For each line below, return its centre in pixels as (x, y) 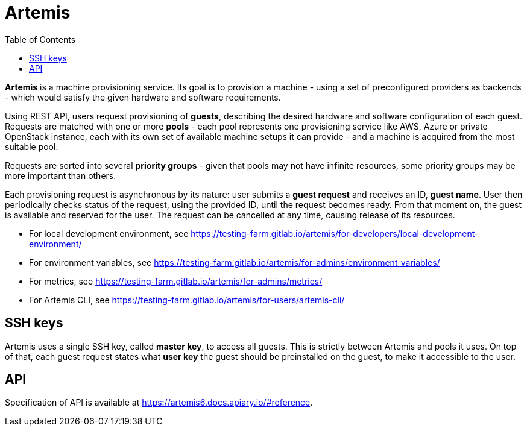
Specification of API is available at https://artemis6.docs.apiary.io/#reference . (159, 403)
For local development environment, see (109, 233)
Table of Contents (40, 39)
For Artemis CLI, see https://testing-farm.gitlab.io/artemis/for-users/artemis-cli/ (187, 300)
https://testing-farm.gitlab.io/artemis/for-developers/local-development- (335, 233)
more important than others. (61, 175)
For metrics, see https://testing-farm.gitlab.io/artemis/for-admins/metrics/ (176, 281)
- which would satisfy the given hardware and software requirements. (143, 97)
